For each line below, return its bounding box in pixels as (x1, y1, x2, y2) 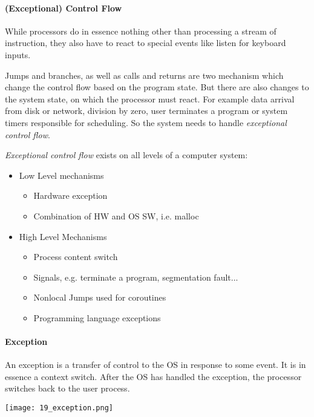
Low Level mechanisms (19, 168, 104, 181)
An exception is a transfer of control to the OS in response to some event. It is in (5, 358, 306, 371)
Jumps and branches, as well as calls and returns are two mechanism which (5, 68, 284, 81)
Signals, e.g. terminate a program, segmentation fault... (33, 270, 238, 283)
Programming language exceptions (33, 311, 161, 324)
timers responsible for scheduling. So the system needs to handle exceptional (5, 116, 287, 128)
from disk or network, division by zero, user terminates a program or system (5, 104, 288, 117)
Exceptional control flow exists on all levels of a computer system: (5, 148, 248, 161)
